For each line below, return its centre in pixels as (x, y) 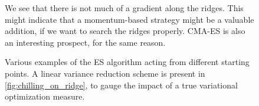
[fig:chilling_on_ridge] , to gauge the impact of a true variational (121, 85)
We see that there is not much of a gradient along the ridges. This (124, 8)
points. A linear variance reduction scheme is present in (105, 73)
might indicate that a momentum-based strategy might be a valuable (129, 19)
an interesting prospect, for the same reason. (85, 42)
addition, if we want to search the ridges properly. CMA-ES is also (125, 31)
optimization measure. (45, 96)
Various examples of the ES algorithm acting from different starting (127, 62)
